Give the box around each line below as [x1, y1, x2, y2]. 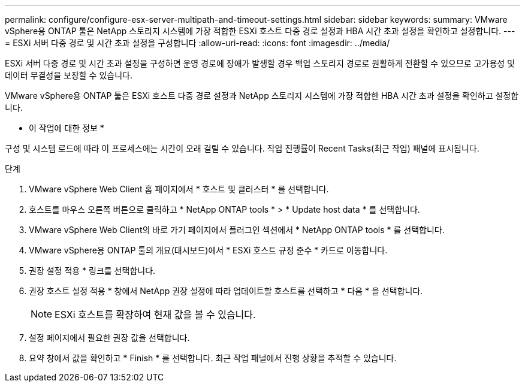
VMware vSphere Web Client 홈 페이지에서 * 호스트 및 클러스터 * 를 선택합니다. [29, 184, 329, 194]
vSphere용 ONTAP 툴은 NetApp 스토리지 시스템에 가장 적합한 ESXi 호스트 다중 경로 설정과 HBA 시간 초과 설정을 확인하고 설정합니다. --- [5, 26, 515, 36]
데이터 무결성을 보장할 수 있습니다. [5, 70, 132, 80]
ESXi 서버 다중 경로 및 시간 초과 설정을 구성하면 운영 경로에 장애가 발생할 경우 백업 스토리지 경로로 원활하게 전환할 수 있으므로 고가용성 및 [5, 58, 515, 68]
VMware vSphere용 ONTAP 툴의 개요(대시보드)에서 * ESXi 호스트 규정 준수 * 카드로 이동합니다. [29, 245, 388, 255]
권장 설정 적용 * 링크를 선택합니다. [29, 265, 156, 276]
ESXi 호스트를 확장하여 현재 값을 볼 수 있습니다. [55, 309, 256, 321]
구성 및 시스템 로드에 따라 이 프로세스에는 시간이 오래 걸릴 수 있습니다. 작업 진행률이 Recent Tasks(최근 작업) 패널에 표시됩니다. [5, 143, 479, 153]
